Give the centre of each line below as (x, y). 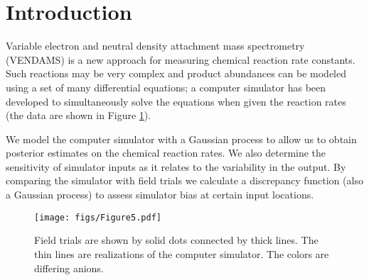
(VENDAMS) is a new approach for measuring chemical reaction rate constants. (181, 59)
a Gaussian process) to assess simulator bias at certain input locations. (160, 195)
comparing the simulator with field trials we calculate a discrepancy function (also (184, 180)
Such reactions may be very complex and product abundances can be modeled (176, 73)
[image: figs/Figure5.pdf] (98, 217)
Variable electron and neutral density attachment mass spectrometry (155, 46)
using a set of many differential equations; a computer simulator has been (166, 87)
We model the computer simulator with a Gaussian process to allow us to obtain (181, 139)
